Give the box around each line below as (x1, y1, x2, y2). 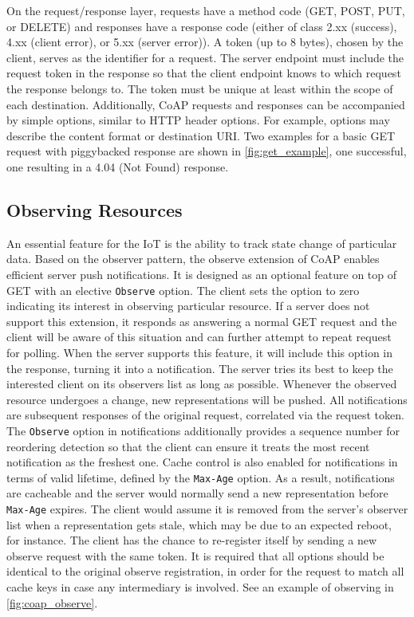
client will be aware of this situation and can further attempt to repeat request (6, 328, 392, 345)
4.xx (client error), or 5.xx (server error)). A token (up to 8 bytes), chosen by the (6, 33, 404, 50)
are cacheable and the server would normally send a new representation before (6, 485, 388, 501)
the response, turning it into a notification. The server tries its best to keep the (6, 360, 393, 376)
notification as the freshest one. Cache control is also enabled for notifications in (6, 454, 398, 470)
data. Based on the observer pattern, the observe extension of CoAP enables (6, 250, 380, 267)
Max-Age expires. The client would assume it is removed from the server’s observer (6, 501, 408, 517)
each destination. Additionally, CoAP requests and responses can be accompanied (6, 96, 405, 112)
